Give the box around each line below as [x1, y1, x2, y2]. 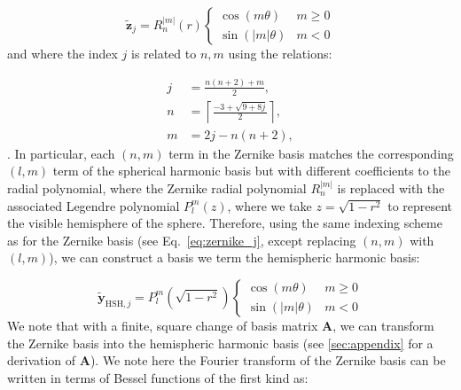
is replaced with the [337, 179, 445, 198]
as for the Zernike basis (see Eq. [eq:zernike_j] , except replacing [7, 230, 356, 249]
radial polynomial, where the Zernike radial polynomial [7, 179, 307, 198]
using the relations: [228, 44, 332, 62]
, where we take [227, 196, 312, 214]
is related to [130, 44, 197, 62]
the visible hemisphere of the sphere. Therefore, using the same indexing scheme [7, 214, 442, 232]
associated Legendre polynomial [7, 196, 180, 214]
